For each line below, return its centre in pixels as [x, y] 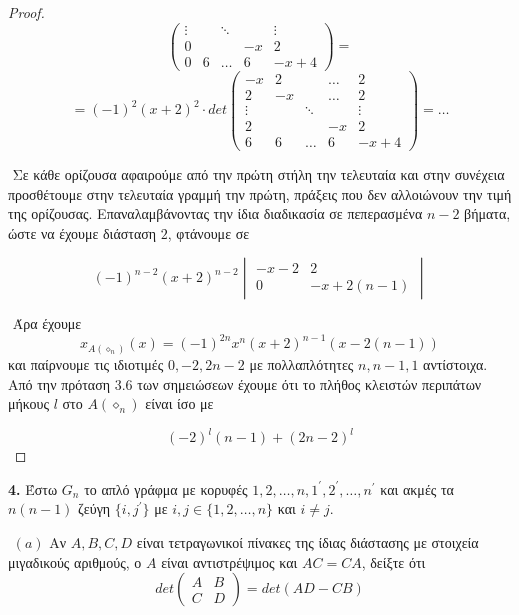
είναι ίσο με [179, 403]
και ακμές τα [417, 488]
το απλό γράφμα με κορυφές [166, 488]
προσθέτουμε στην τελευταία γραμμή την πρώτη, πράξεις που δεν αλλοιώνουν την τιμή [260, 193]
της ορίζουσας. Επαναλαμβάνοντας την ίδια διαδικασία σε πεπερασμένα [215, 213]
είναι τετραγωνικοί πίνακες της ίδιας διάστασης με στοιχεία [307, 542]
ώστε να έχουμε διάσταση [82, 232]
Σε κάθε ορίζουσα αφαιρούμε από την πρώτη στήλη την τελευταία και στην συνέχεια [258, 173]
